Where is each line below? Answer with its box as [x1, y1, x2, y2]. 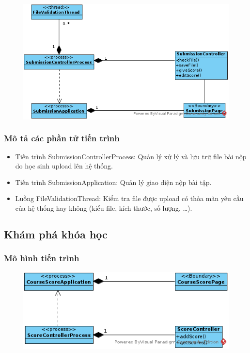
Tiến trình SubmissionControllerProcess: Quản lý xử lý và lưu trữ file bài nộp [15, 151, 247, 161]
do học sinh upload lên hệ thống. [15, 161, 113, 171]
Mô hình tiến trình [4, 252, 79, 264]
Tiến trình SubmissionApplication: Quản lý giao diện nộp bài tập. [15, 177, 212, 187]
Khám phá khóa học [4, 227, 108, 242]
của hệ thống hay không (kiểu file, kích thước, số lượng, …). [15, 203, 192, 213]
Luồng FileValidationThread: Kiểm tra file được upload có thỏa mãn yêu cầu [15, 193, 244, 203]
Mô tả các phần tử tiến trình [4, 132, 120, 144]
